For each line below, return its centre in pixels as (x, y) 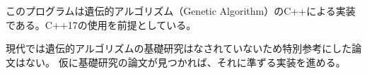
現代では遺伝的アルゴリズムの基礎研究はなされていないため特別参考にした (179, 48)
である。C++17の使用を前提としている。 (101, 24)
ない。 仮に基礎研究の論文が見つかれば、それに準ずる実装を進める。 (185, 62)
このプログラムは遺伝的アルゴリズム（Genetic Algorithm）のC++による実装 (181, 11)
